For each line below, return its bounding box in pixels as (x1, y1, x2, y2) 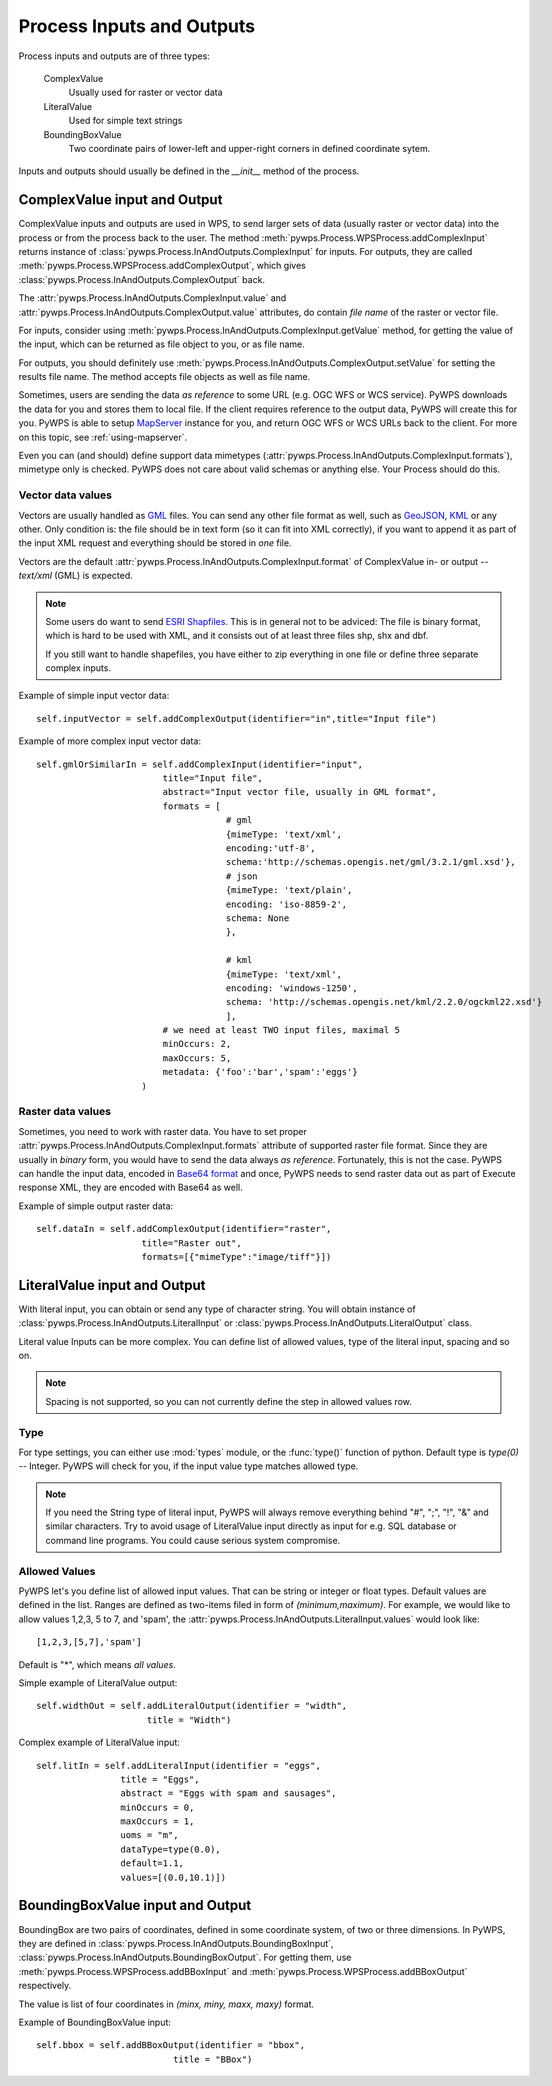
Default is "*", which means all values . (18, 1658, 177, 1670)
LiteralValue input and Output (18, 1276, 206, 1294)
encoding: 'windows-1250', (225, 982, 359, 994)
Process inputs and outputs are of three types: (18, 50, 210, 62)
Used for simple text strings (68, 115, 183, 127)
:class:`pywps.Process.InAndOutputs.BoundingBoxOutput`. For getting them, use (18, 1951, 352, 1964)
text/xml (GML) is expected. (18, 570, 134, 582)
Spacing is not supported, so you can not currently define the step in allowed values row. (45, 1395, 412, 1407)
